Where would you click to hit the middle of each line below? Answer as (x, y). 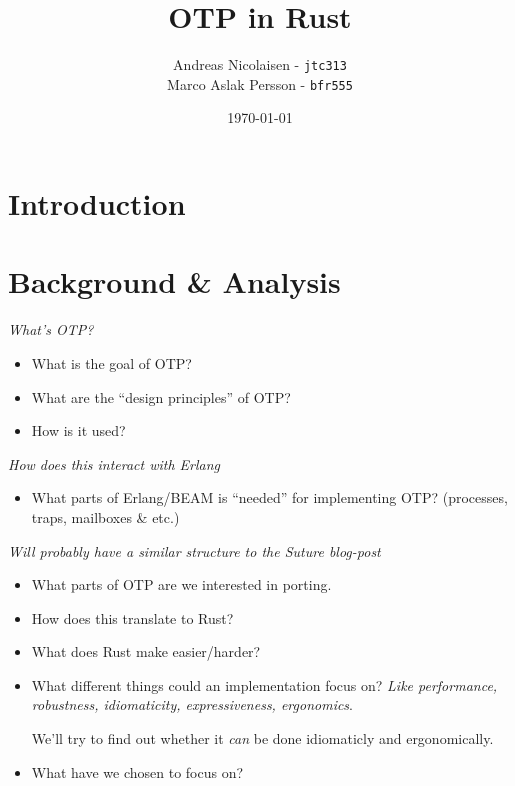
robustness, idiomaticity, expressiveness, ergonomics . (192, 704)
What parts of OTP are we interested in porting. (181, 584)
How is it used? (78, 430)
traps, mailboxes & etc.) (105, 516)
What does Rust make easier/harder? (146, 651)
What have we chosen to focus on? (137, 771)
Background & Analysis (174, 281)
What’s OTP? (51, 329)
